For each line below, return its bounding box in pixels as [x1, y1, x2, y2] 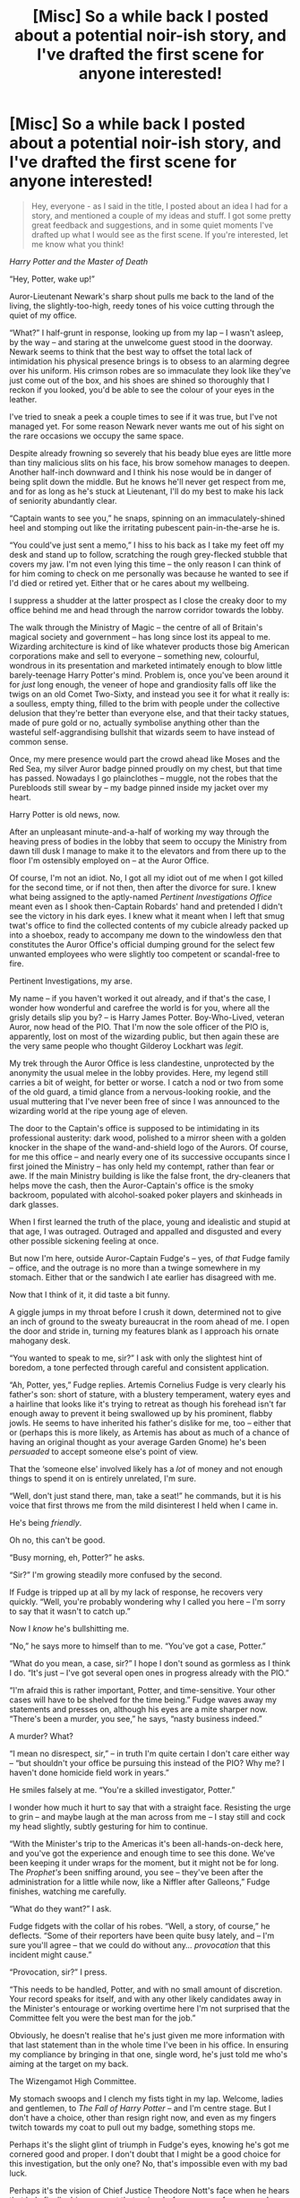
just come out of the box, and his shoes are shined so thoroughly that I [9, 375, 270, 385]
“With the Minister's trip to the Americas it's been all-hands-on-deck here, [9, 1838, 284, 1848]
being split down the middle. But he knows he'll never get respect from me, [9, 476, 287, 487]
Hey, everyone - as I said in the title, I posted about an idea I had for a [30, 200, 288, 212]
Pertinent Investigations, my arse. [9, 975, 133, 986]
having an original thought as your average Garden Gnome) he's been [9, 1436, 267, 1447]
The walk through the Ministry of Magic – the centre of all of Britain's [9, 621, 263, 633]
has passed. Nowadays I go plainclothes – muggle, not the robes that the [9, 773, 279, 783]
